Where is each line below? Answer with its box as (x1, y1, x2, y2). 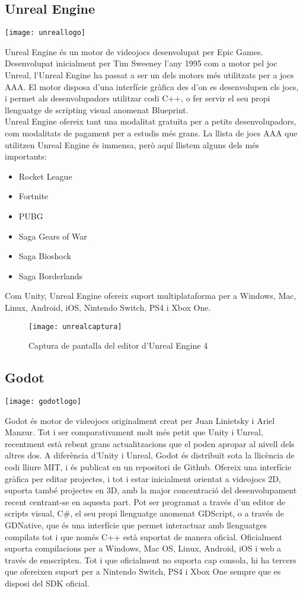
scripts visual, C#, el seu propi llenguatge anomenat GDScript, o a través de (5, 507, 284, 519)
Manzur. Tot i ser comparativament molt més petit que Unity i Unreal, (5, 426, 263, 438)
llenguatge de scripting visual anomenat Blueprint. (5, 103, 189, 116)
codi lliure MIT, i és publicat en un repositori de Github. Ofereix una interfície (5, 461, 292, 473)
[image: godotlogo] (5, 397, 81, 406)
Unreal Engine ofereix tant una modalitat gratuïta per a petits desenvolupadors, (5, 115, 296, 127)
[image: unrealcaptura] (28, 322, 122, 331)
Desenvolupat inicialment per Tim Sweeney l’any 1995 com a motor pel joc (5, 57, 278, 69)
